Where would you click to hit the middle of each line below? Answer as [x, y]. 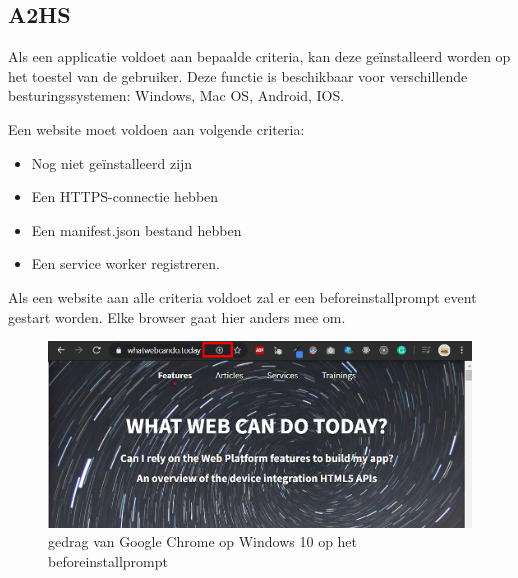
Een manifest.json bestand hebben [136, 229]
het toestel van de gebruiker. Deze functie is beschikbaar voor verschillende [238, 75]
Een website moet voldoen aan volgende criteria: [156, 128]
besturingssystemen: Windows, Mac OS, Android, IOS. [176, 95]
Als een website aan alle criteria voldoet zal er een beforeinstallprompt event [242, 296]
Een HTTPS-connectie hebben [125, 196]
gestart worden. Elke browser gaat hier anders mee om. [177, 316]
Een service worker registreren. [125, 263]
